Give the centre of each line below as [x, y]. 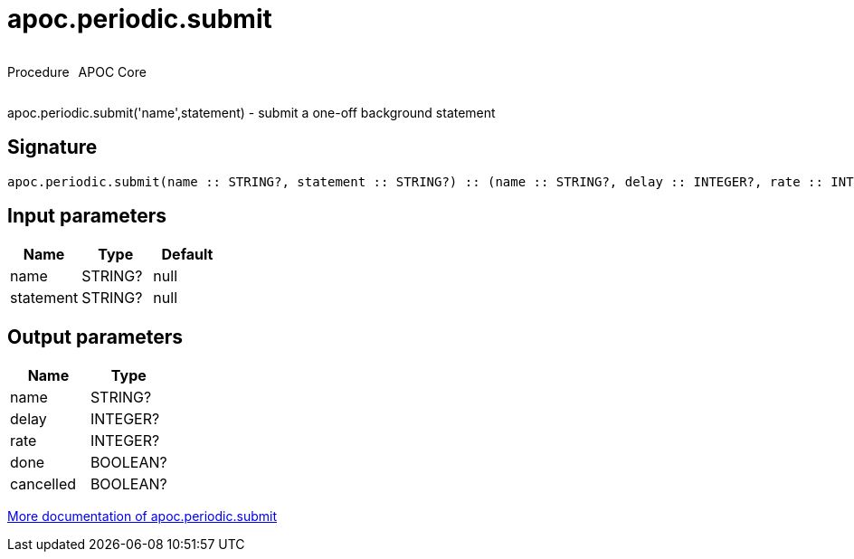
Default [187, 255]
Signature [52, 147]
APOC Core [112, 71]
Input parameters [87, 216]
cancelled [43, 484]
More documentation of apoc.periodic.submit [142, 516]
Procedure [38, 71]
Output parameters [95, 336]
